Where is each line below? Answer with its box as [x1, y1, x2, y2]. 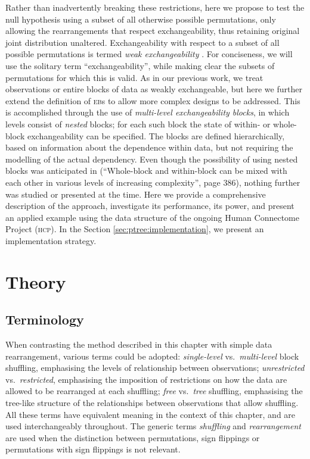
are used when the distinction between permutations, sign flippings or [5, 431, 260, 444]
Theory [5, 269, 66, 293]
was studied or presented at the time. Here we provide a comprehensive [5, 188, 266, 200]
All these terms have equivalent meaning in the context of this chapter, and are [5, 408, 296, 420]
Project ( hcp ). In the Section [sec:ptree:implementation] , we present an [5, 223, 264, 235]
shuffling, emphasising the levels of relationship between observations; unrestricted [5, 361, 305, 374]
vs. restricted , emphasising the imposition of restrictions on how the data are [5, 373, 287, 385]
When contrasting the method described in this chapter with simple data [5, 338, 272, 351]
